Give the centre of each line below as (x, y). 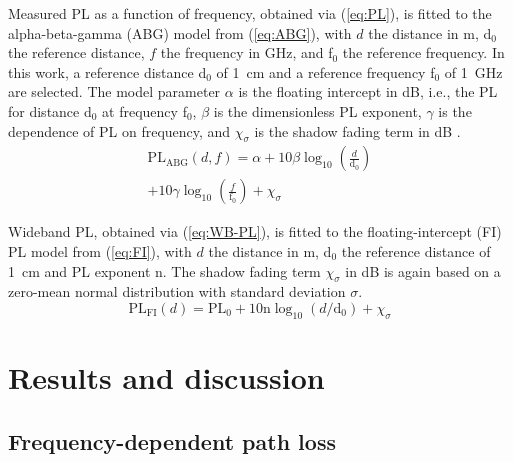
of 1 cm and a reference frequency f (325, 71)
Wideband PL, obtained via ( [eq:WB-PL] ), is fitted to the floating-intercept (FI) (255, 231)
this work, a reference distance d (107, 71)
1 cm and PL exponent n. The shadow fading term (164, 270)
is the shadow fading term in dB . (357, 130)
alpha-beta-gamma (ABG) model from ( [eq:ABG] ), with (180, 32)
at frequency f (144, 110)
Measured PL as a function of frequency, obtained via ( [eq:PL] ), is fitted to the (250, 13)
